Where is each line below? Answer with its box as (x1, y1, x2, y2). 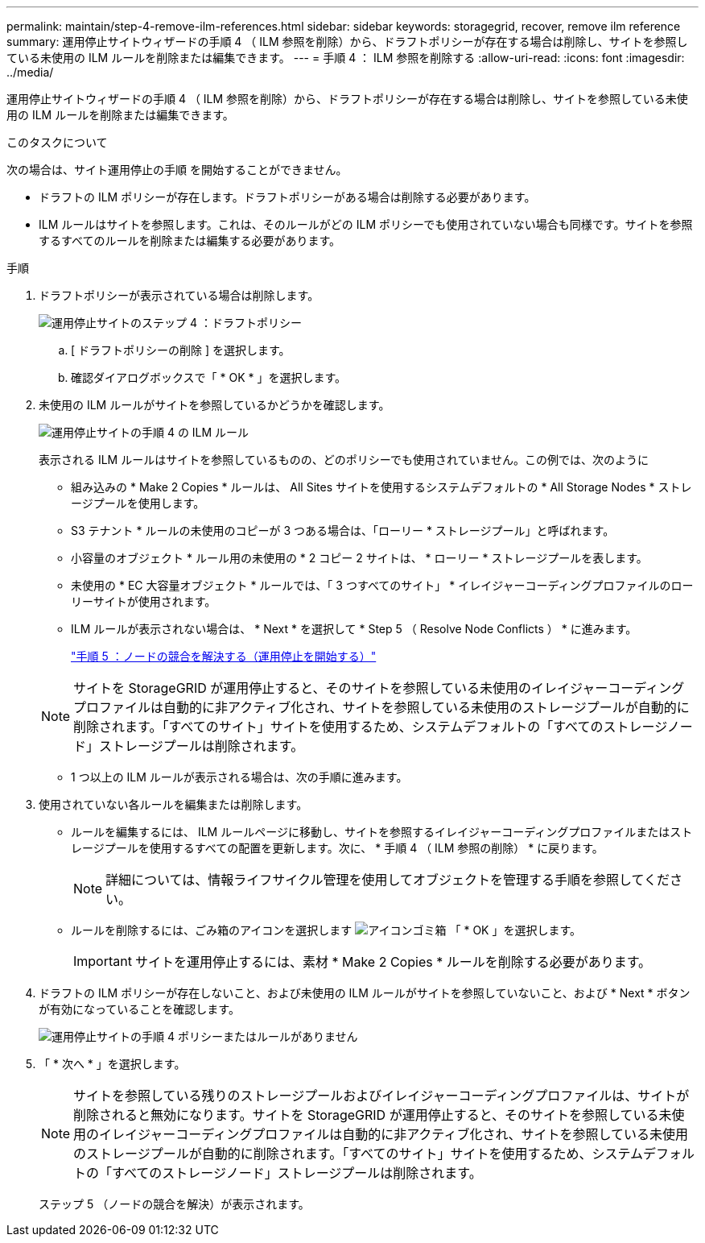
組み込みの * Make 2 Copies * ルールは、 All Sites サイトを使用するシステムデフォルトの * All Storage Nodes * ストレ (71, 480, 692, 494)
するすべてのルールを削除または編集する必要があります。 (39, 234, 341, 247)
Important (73, 953, 132, 969)
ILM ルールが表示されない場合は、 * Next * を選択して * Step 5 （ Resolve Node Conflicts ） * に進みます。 (71, 622, 637, 636)
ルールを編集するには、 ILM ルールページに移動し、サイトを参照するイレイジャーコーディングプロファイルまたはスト (71, 825, 693, 839)
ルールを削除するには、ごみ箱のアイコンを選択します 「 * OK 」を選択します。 (71, 923, 582, 937)
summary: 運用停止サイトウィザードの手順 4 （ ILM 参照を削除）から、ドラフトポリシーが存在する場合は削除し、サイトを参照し (6, 35, 688, 48)
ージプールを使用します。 (71, 496, 205, 510)
